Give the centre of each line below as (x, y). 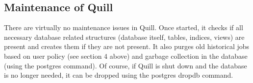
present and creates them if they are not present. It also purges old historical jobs (127, 46)
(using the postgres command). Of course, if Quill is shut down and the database (126, 65)
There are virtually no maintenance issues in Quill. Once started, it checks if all (124, 27)
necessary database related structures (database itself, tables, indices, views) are (124, 37)
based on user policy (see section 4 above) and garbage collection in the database (126, 56)
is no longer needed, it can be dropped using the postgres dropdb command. (119, 75)
